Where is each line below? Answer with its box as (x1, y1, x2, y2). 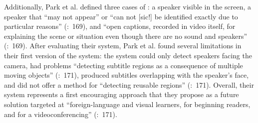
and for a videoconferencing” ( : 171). (4, 109, 117, 119)
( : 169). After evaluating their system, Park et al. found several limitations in (4, 40, 242, 51)
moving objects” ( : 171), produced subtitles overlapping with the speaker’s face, (4, 70, 249, 80)
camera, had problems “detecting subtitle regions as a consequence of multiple (4, 60, 243, 70)
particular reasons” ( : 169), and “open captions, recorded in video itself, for (4, 21, 236, 31)
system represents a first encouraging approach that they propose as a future (4, 89, 239, 100)
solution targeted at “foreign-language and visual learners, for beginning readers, (4, 99, 251, 109)
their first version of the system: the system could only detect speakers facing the (4, 50, 252, 60)
